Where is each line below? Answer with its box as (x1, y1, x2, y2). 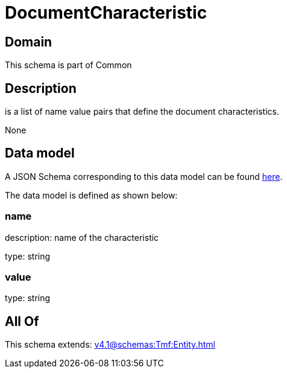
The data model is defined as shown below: (5, 190, 178, 200)
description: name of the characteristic (5, 232, 159, 243)
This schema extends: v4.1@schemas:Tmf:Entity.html (5, 339, 215, 350)
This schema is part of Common (5, 60, 132, 71)
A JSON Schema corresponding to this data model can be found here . (5, 171, 283, 182)
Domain (5, 34, 52, 49)
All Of (5, 313, 39, 329)
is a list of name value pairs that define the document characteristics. (5, 106, 279, 117)
